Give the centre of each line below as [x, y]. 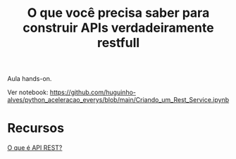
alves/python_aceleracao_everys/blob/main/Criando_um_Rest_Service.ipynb [118, 100]
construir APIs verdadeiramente [118, 28]
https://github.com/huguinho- [93, 92]
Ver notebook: [28, 92]
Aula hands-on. [30, 79]
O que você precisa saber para [118, 13]
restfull [118, 43]
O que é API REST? [35, 148]
